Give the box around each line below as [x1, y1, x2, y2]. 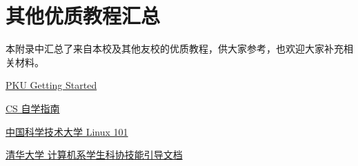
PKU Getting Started [6, 78, 97, 92]
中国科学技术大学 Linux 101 [6, 124, 128, 138]
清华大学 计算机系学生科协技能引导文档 [6, 147, 183, 162]
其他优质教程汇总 [6, 1, 161, 30]
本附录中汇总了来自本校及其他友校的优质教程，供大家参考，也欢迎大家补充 [6, 41, 344, 56]
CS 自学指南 [6, 101, 60, 115]
